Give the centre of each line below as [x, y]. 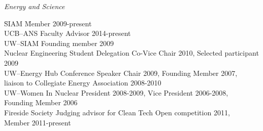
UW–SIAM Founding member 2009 [59, 43]
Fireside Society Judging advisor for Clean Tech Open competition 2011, [117, 112]
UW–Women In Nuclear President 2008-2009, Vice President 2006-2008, [116, 92]
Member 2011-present [38, 122]
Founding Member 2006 [41, 102]
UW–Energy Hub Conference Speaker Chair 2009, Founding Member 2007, [121, 73]
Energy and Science [35, 6]
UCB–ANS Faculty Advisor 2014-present [68, 33]
